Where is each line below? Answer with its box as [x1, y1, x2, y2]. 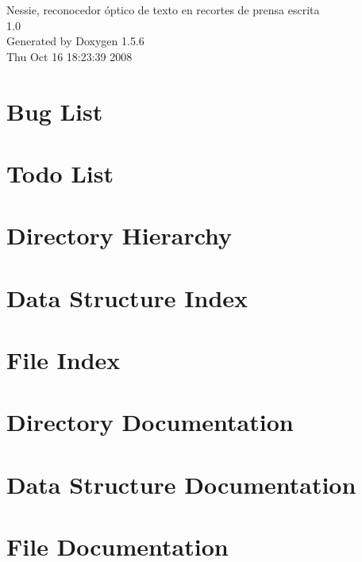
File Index [6, 344, 121, 376]
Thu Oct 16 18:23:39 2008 [6, 48, 133, 64]
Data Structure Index [6, 281, 248, 314]
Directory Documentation [6, 406, 294, 438]
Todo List [6, 156, 114, 189]
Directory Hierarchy [6, 219, 233, 252]
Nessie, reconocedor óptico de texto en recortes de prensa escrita [6, 2, 320, 17]
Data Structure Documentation [6, 468, 356, 500]
